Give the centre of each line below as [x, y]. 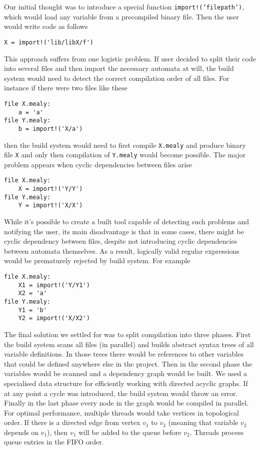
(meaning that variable [203, 422]
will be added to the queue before [130, 432]
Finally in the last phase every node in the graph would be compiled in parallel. [126, 403]
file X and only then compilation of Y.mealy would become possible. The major [125, 155]
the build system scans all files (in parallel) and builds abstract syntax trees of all [129, 344]
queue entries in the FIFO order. [54, 442]
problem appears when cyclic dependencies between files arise [98, 164]
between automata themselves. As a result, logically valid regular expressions [122, 250]
